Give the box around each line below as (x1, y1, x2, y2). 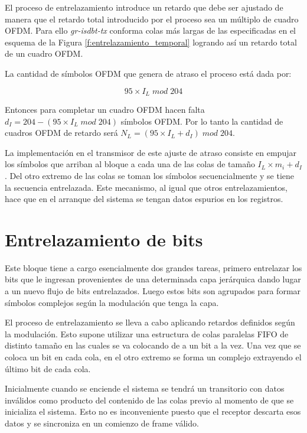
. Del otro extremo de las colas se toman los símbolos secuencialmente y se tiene (5, 169, 294, 181)
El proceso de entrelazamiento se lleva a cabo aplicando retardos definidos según (5, 316, 295, 328)
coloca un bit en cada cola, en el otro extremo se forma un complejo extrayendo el (5, 351, 302, 363)
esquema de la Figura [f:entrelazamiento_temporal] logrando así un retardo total (5, 35, 297, 48)
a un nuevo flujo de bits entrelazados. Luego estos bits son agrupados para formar (5, 285, 301, 297)
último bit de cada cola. (5, 362, 91, 375)
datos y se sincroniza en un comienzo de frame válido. (5, 417, 199, 429)
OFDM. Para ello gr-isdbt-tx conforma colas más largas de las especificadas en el (5, 24, 296, 37)
